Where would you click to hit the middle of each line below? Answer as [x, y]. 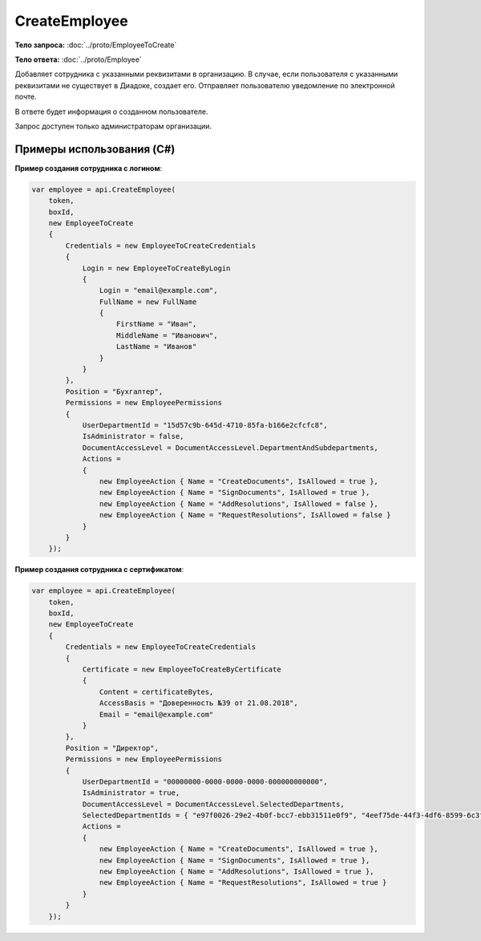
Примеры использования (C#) [95, 149]
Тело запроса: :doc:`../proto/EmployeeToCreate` [96, 45]
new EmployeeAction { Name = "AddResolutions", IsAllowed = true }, [236, 872]
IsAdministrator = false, [133, 436]
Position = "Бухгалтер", [114, 391]
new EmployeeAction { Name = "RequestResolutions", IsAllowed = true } [243, 883]
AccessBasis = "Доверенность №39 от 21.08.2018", [198, 703]
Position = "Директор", [112, 748]
